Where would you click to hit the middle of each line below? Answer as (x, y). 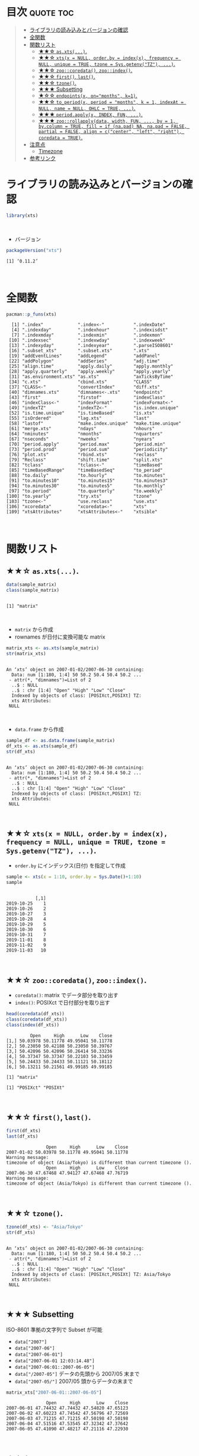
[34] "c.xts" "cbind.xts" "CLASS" (80, 382)
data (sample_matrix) (32, 585)
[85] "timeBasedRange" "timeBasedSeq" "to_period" (86, 470)
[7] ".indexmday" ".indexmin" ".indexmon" (87, 335)
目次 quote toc (40, 12)
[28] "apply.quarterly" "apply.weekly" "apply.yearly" (89, 372)
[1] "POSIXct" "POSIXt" (36, 1088)
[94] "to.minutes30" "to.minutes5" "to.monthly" (87, 486)
